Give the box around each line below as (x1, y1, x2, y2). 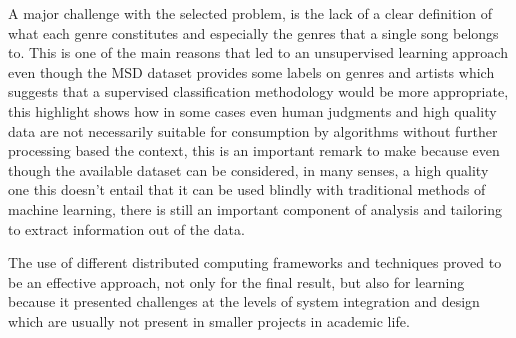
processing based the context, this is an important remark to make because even (8, 140, 500, 161)
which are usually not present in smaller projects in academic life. (8, 310, 410, 331)
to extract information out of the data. (8, 218, 245, 239)
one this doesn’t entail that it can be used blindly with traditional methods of (8, 179, 486, 200)
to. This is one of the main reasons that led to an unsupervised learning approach (8, 42, 508, 63)
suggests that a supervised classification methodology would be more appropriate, (8, 81, 509, 102)
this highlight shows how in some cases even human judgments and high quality (8, 100, 497, 121)
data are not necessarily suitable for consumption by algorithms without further (8, 120, 498, 141)
